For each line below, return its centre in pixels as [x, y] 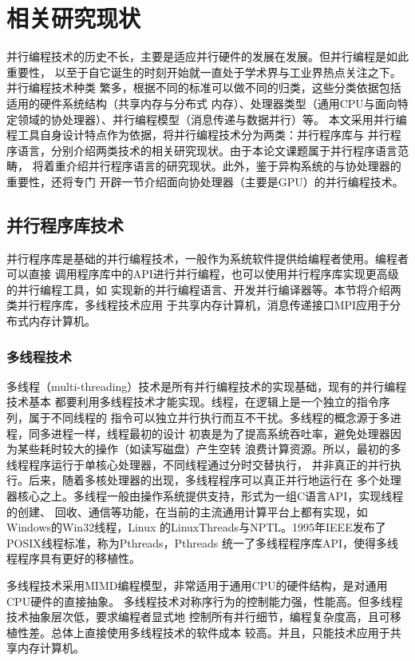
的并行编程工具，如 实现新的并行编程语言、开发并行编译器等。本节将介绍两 [204, 289]
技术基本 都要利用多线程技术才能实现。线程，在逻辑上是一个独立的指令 [193, 402]
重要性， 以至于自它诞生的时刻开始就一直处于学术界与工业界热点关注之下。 [204, 72]
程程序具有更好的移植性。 [73, 558]
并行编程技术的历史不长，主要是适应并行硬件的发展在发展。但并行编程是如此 [207, 56]
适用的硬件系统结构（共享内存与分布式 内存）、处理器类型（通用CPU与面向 [202, 103]
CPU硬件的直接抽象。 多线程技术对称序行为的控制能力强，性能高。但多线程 [205, 601]
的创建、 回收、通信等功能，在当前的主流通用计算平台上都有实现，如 [187, 511]
